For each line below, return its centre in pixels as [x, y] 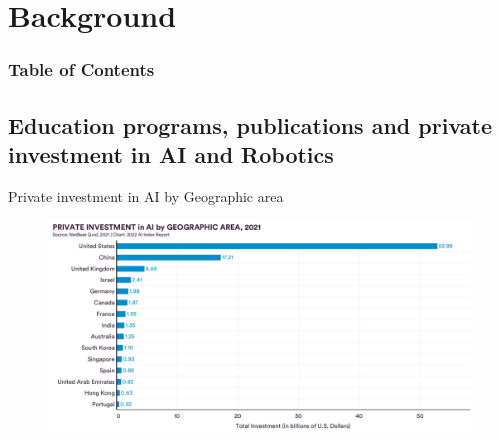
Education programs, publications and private [250, 124]
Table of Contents [81, 69]
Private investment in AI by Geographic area [146, 195]
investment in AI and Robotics [171, 154]
